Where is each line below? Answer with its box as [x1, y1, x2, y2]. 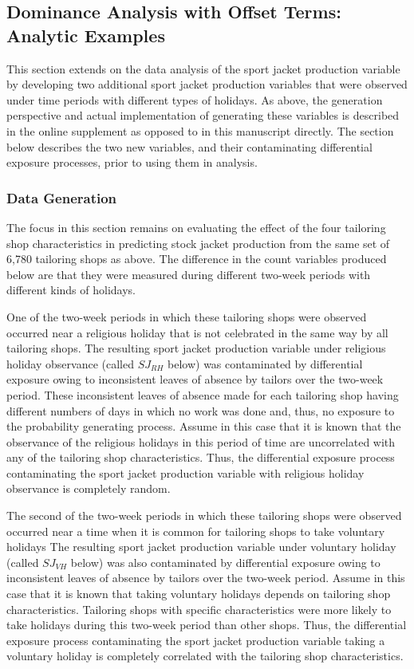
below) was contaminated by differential [168, 355, 363, 372]
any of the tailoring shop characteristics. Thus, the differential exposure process [6, 449, 395, 466]
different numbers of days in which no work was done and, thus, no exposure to [6, 402, 395, 419]
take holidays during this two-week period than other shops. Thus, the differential [6, 616, 407, 633]
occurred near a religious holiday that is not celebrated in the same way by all [6, 324, 388, 340]
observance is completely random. [6, 480, 171, 497]
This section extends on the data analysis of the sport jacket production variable [6, 60, 400, 77]
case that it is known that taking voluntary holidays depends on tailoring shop [6, 585, 391, 602]
